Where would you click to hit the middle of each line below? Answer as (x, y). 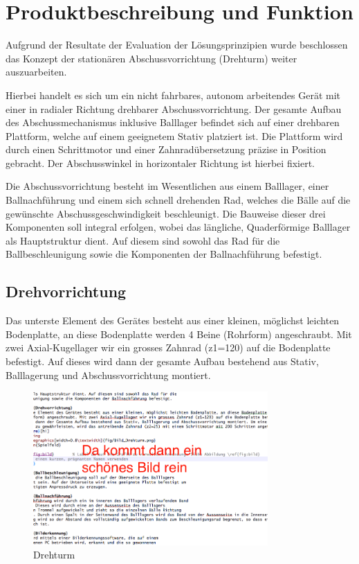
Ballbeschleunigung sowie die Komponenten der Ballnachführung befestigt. (164, 254)
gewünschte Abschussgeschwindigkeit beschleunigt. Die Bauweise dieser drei (166, 213)
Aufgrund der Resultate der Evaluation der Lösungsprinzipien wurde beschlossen (177, 45)
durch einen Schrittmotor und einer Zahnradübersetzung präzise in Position (166, 149)
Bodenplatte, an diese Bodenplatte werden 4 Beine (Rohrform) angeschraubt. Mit (179, 334)
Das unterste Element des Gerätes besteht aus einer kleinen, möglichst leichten (173, 320)
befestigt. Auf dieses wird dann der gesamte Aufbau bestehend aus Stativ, (162, 361)
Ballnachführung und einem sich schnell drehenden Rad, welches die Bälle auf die (178, 200)
